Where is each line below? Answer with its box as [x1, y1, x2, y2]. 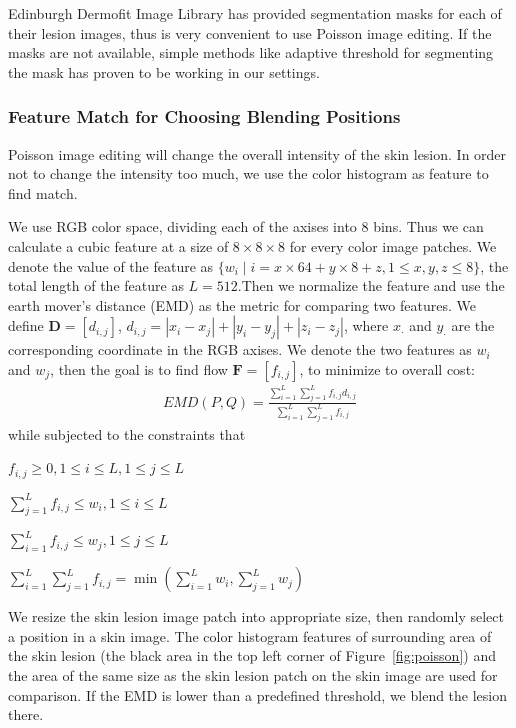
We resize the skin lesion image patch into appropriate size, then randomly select [8, 606, 504, 627]
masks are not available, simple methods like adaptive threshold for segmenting [8, 42, 494, 63]
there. [8, 704, 44, 725]
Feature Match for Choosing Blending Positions [8, 104, 401, 129]
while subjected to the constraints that [8, 423, 246, 444]
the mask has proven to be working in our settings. [8, 61, 320, 82]
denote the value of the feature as [8, 255, 214, 276]
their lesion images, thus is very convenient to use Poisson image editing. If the [8, 22, 492, 43]
